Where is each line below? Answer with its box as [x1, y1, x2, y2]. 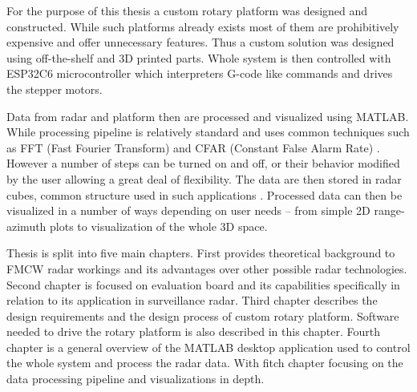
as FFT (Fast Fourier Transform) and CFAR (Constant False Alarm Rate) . [6, 139, 380, 156]
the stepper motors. [6, 80, 103, 97]
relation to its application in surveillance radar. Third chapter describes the [6, 292, 378, 309]
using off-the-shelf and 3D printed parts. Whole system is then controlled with [6, 49, 391, 66]
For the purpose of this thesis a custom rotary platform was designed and [6, 2, 368, 18]
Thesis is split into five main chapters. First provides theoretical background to [6, 244, 395, 261]
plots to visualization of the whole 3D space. [50, 217, 268, 234]
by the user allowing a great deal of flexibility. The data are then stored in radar [6, 170, 402, 187]
